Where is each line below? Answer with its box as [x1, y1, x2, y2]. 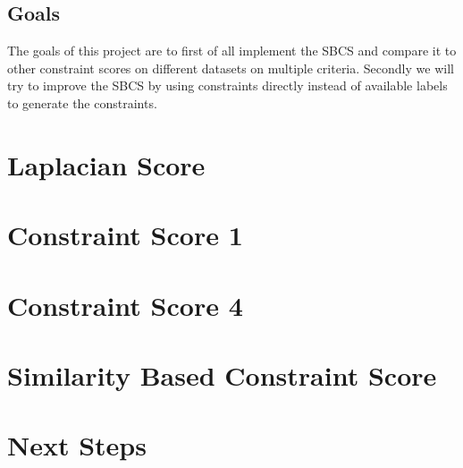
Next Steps [7, 427, 147, 464]
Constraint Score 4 [7, 286, 243, 323]
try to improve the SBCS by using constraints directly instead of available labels [7, 76, 448, 95]
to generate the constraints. [7, 93, 157, 112]
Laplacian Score [7, 146, 206, 183]
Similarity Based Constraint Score [7, 356, 437, 393]
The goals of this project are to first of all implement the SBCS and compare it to [7, 41, 457, 60]
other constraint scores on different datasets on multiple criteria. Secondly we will [7, 58, 454, 77]
